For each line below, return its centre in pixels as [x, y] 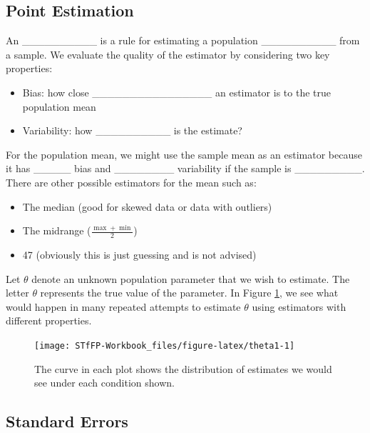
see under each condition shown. [104, 383]
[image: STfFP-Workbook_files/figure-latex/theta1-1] [165, 345]
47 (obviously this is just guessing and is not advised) [139, 254]
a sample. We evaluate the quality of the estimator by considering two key [168, 54]
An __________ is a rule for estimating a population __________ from [183, 40]
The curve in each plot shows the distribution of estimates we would [183, 368]
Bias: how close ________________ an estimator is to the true [176, 92]
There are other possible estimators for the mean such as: [131, 182]
